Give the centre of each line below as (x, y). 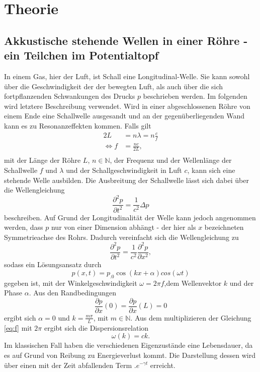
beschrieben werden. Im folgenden (195, 96)
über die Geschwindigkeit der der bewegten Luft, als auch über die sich (114, 86)
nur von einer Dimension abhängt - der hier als (123, 227)
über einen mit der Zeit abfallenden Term (68, 365)
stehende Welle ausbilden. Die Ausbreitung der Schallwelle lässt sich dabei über (126, 180)
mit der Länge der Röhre (42, 160)
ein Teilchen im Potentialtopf (81, 55)
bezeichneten (224, 227)
